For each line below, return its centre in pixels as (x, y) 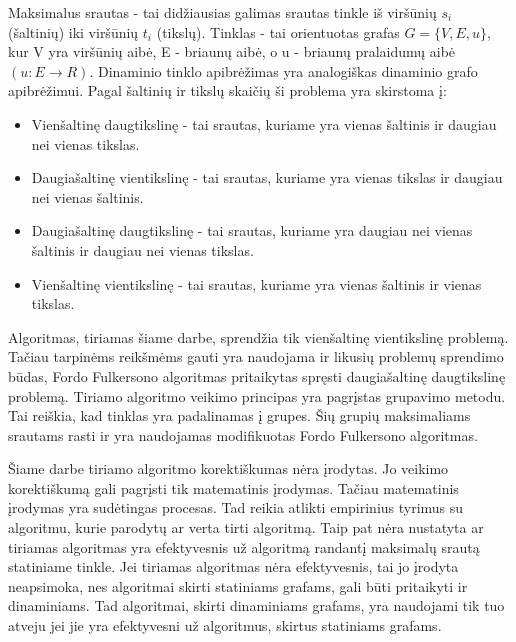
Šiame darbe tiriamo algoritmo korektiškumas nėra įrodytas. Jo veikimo (228, 468)
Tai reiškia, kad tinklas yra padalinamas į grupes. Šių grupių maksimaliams (239, 415)
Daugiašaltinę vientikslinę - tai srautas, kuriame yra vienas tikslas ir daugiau (267, 177)
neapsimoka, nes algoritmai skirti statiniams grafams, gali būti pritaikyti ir (238, 585)
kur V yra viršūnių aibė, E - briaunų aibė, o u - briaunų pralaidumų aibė (232, 51)
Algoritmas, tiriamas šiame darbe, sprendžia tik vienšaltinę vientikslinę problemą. (258, 336)
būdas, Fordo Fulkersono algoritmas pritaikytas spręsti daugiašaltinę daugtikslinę (257, 375)
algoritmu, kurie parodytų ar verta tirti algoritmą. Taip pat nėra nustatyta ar (246, 527)
